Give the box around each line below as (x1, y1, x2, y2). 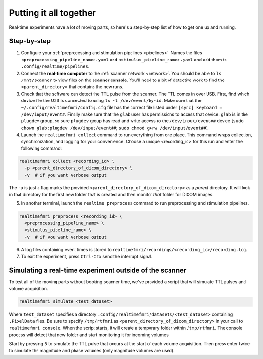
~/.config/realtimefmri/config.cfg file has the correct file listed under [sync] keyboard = (21, 104, 223, 110)
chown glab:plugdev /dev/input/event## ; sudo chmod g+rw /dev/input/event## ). (21, 125, 209, 131)
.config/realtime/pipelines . (21, 63, 90, 69)
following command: (21, 145, 62, 151)
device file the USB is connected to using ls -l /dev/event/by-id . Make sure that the (21, 98, 202, 103)
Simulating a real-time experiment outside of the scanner (9, 266, 187, 274)
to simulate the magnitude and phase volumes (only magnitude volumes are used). (9, 348, 175, 354)
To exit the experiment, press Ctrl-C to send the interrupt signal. (21, 253, 153, 259)
